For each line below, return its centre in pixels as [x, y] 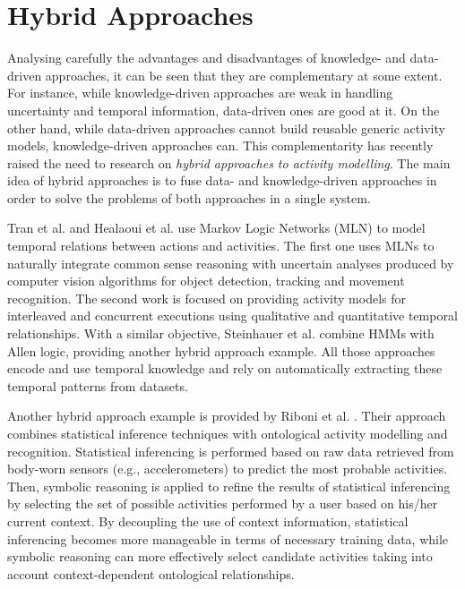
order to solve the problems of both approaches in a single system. [189, 197]
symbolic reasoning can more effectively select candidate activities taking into [220, 556]
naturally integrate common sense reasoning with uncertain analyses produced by [231, 263]
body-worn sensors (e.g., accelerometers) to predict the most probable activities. [228, 469]
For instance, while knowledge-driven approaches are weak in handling [200, 93]
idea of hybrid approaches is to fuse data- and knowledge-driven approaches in [222, 180]
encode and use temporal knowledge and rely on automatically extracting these [225, 368]
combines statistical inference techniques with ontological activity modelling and [228, 433]
